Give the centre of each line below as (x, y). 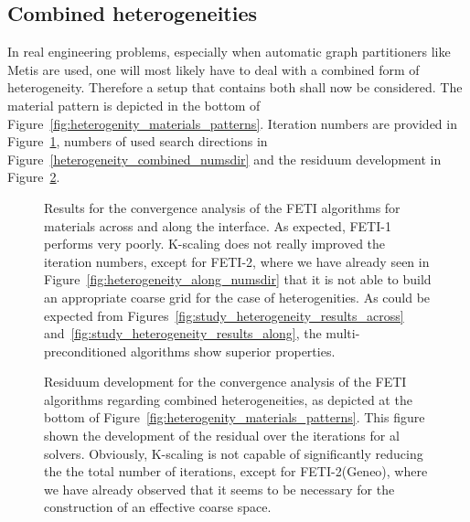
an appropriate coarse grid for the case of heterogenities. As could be (237, 297)
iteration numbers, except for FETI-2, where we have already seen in (237, 261)
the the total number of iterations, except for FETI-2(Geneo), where (236, 471)
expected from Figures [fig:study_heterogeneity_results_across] (224, 315)
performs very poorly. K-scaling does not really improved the (215, 244)
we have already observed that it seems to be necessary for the (219, 489)
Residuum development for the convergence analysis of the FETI (225, 382)
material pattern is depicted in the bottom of (134, 105)
